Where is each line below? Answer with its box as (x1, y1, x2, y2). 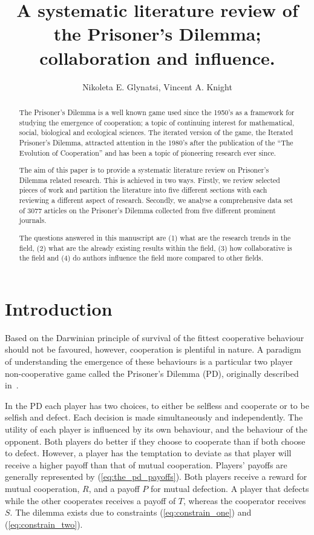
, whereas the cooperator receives (183, 494, 306, 507)
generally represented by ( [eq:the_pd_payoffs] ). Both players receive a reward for (5, 470, 307, 483)
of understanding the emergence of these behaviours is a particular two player (5, 354, 293, 367)
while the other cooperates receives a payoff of (5, 494, 176, 507)
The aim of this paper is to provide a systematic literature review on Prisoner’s (19, 165, 269, 175)
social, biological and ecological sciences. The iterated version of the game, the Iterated (19, 127, 293, 138)
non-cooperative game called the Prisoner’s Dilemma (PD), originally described (5, 367, 299, 379)
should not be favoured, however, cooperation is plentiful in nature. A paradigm (5, 343, 301, 356)
